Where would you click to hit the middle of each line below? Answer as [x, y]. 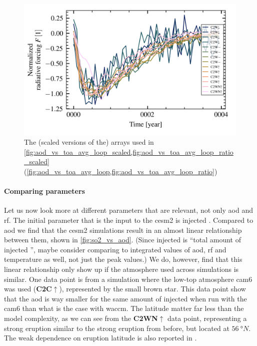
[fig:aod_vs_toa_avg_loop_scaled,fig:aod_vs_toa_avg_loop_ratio [129, 151]
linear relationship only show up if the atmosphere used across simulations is [121, 269]
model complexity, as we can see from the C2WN [81, 318]
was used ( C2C [28, 289]
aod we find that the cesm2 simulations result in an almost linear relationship [123, 230]
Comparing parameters [44, 191]
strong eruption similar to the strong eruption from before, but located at [117, 328]
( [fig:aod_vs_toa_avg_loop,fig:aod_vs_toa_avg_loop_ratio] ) [121, 171]
